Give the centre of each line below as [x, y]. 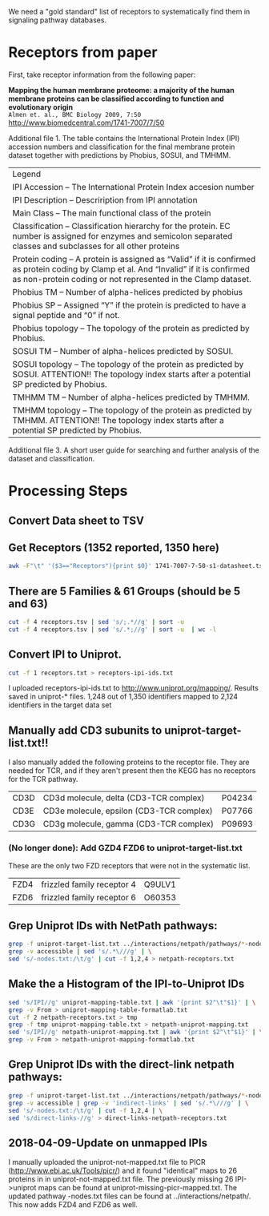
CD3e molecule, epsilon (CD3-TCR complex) [128, 811]
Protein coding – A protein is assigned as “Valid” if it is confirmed [134, 259]
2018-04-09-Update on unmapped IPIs [108, 1143]
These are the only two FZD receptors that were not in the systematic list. [129, 865]
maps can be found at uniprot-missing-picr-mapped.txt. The [138, 1188]
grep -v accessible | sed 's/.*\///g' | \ [80, 952]
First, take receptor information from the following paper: [102, 74]
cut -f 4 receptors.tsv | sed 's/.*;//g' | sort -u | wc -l [112, 629]
